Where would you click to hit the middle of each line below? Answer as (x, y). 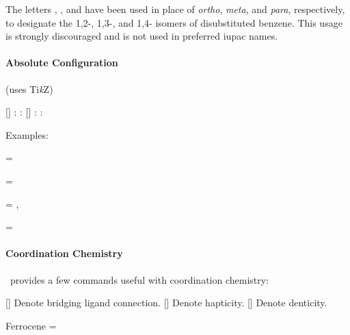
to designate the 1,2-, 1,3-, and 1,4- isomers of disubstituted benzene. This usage (174, 22)
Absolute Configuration (62, 63)
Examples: (27, 134)
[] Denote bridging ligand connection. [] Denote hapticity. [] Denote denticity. (166, 303)
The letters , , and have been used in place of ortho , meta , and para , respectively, (175, 9)
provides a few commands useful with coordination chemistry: (139, 279)
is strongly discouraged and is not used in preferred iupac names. (142, 36)
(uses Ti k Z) (29, 89)
